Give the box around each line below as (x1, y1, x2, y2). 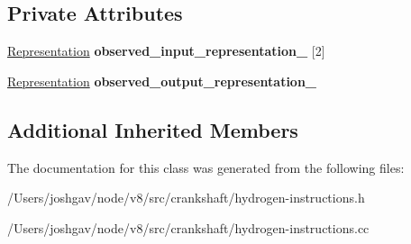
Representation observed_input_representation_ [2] (7, 41, 325, 60)
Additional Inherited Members (7, 115, 298, 143)
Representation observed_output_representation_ (7, 71, 317, 90)
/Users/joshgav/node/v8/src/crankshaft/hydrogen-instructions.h (7, 188, 365, 207)
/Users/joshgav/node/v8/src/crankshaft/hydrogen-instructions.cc (7, 218, 370, 237)
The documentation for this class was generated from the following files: (7, 158, 405, 176)
